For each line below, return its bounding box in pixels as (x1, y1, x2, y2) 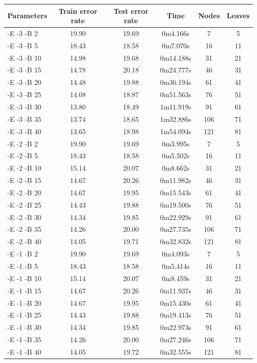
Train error (58, 5, 97, 16)
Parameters (7, 10, 47, 21)
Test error (113, 5, 149, 16)
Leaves (226, 10, 250, 21)
